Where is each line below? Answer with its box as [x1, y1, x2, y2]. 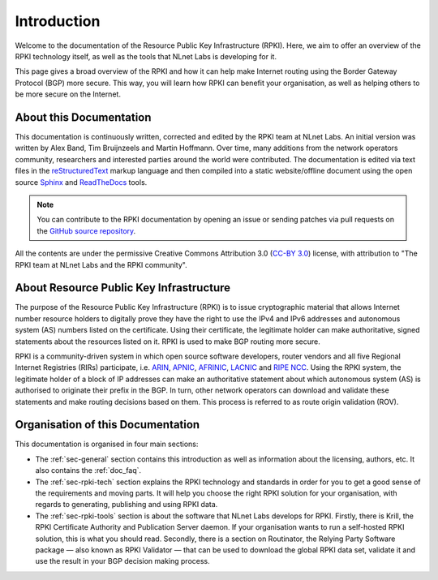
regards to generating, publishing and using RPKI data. [35, 500, 218, 509]
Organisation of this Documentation [15, 418, 200, 432]
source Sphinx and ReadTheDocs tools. [15, 177, 148, 187]
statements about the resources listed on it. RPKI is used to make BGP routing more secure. [15, 337, 320, 346]
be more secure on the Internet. [15, 89, 122, 99]
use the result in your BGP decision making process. [35, 556, 210, 566]
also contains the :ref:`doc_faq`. [35, 466, 142, 475]
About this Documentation [15, 110, 152, 124]
